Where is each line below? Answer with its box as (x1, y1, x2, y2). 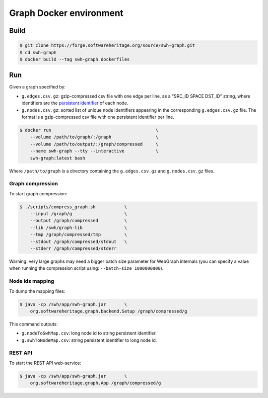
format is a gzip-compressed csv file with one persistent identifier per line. (21, 114, 175, 120)
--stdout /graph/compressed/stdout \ (30, 239, 128, 244)
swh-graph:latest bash (30, 155, 85, 161)
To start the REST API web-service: (9, 360, 81, 366)
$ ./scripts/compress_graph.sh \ (19, 204, 128, 210)
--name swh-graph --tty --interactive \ (30, 148, 159, 154)
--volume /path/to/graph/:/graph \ (30, 134, 159, 140)
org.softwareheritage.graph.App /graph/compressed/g (30, 380, 161, 386)
